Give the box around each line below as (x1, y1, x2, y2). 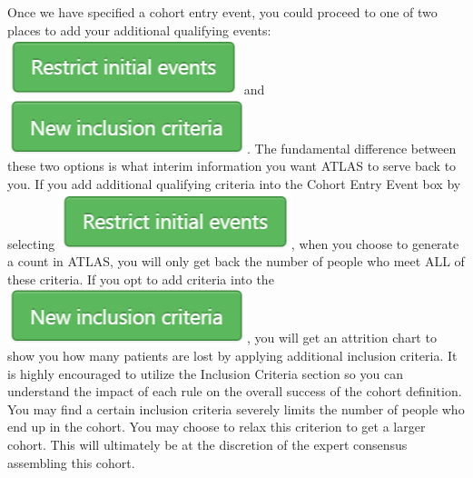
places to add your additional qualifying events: (7, 20, 271, 39)
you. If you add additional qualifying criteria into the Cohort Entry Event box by (7, 174, 461, 193)
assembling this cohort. (7, 453, 135, 472)
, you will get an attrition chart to (247, 328, 437, 347)
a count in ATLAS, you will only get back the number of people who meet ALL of (7, 252, 465, 271)
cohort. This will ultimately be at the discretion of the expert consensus (7, 434, 408, 453)
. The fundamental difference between (247, 138, 457, 157)
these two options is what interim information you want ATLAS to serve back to (7, 156, 457, 175)
